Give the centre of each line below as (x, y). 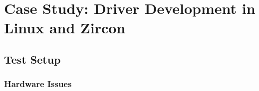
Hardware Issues (38, 84)
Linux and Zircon (65, 28)
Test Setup (32, 59)
